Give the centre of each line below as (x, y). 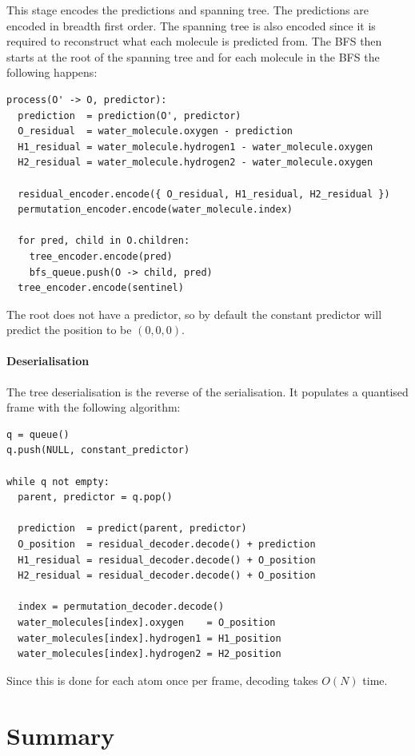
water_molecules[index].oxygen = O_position (147, 622)
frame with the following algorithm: (94, 407)
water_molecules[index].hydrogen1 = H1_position (150, 638)
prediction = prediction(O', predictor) (130, 115)
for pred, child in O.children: (104, 241)
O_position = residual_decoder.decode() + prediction (167, 545)
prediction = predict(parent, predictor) (132, 529)
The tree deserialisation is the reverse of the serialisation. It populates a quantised (207, 391)
